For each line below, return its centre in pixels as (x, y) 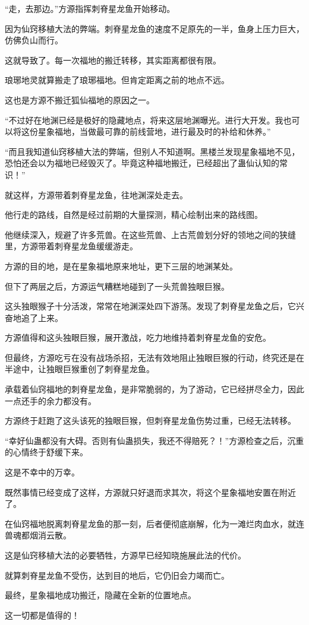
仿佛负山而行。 (34, 40)
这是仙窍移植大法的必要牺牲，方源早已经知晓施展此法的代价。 (125, 555)
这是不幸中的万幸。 (42, 472)
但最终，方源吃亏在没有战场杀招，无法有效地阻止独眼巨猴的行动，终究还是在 (154, 357)
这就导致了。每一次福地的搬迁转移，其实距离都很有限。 (113, 60)
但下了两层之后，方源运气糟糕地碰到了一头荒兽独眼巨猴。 (117, 286)
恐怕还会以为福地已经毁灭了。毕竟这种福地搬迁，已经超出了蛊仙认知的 (142, 163)
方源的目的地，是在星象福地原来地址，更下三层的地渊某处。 (121, 266)
